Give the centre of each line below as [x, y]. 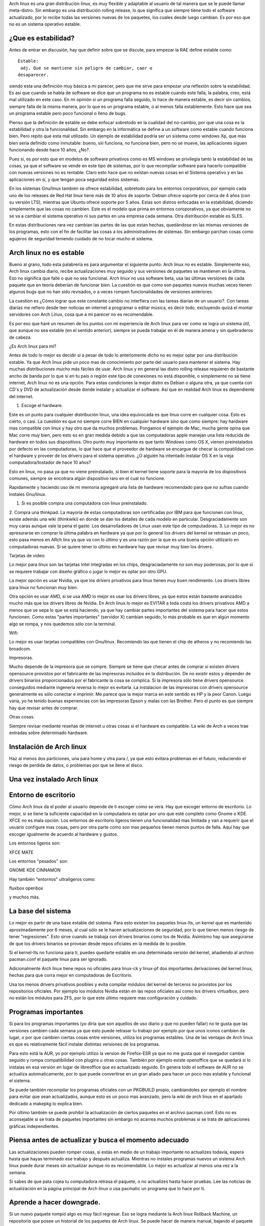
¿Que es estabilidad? [42, 38]
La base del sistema [40, 911]
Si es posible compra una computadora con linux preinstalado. [85, 503]
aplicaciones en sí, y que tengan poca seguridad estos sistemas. [74, 179]
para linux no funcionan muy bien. [43, 587]
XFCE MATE [21, 852]
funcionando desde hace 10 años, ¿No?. [50, 150]
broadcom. [20, 649]
